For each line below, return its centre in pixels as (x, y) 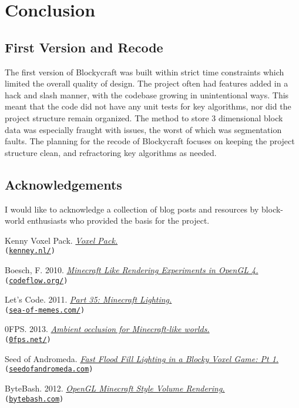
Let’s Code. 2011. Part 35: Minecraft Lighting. (88, 299)
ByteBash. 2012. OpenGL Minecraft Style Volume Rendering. (115, 388)
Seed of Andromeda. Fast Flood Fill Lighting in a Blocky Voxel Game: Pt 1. (142, 358)
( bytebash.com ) (34, 399)
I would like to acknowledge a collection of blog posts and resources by (132, 209)
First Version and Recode (84, 47)
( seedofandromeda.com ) (49, 369)
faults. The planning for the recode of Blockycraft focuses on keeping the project (150, 141)
